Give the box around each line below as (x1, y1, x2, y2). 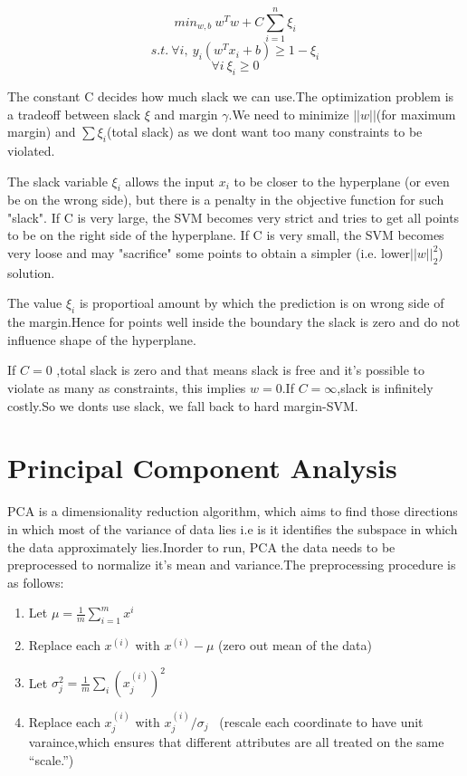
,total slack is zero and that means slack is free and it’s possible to (56, 360, 424, 379)
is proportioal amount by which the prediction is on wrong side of (79, 293, 444, 312)
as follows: (7, 572, 64, 591)
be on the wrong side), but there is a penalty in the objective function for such (7, 190, 444, 209)
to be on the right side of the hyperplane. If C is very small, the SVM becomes (7, 225, 444, 244)
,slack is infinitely (337, 378, 434, 398)
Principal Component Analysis (7, 449, 397, 486)
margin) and (7, 122, 76, 141)
